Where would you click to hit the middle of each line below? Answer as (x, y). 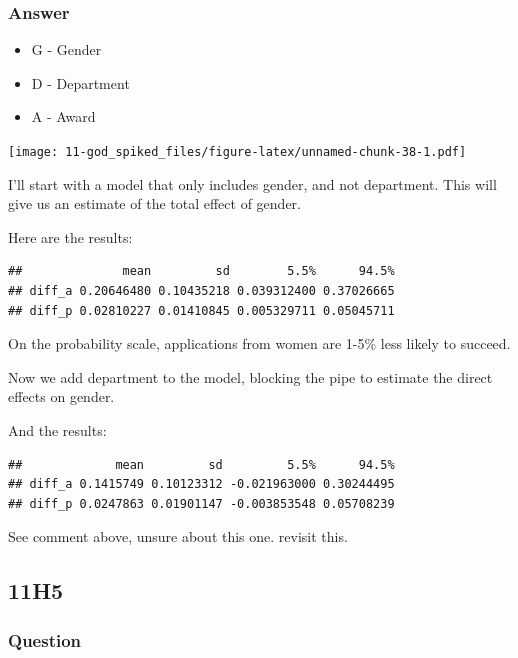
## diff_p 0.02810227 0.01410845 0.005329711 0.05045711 (201, 310)
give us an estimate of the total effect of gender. (154, 203)
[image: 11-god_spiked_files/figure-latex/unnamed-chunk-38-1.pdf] (237, 152)
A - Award (63, 116)
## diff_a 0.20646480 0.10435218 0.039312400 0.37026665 (201, 291)
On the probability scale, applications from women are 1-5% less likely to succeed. (259, 343)
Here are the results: (70, 236)
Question (45, 639)
